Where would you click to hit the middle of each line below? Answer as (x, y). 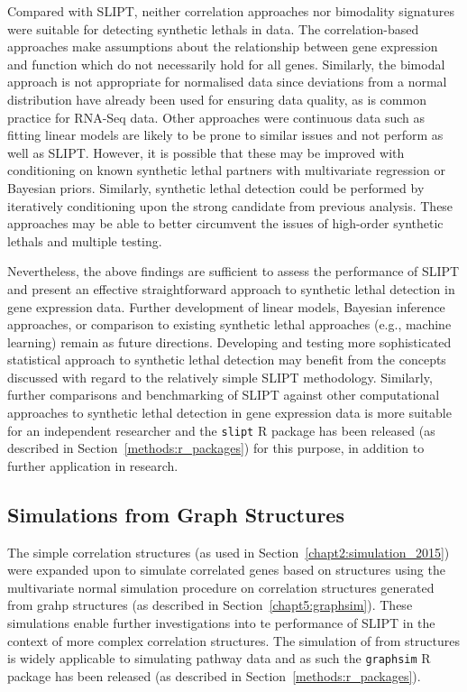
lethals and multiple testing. (85, 240)
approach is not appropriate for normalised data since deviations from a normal (227, 82)
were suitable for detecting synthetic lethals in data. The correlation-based (213, 28)
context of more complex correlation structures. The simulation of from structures (233, 640)
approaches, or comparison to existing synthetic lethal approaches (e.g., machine (229, 324)
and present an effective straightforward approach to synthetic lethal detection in (231, 288)
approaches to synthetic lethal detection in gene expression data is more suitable (229, 413)
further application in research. (93, 465)
